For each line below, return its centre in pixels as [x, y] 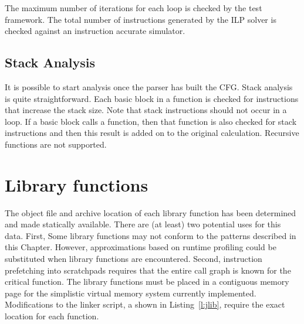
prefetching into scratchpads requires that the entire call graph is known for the [148, 270]
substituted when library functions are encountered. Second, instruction [134, 259]
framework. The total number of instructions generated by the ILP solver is [141, 19]
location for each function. [52, 316]
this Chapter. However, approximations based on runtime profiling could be [141, 247]
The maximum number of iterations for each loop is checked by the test [134, 8]
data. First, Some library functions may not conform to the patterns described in [151, 235]
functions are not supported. [56, 144]
